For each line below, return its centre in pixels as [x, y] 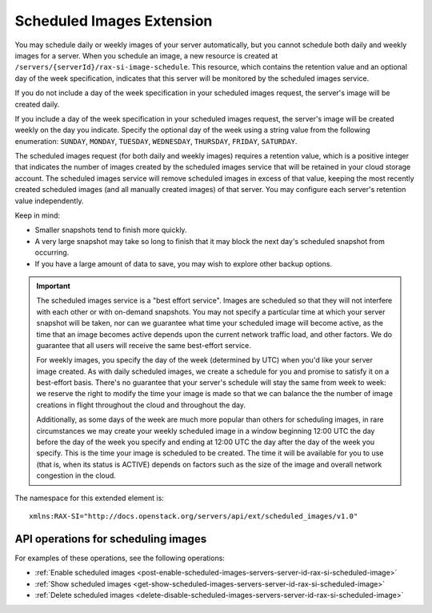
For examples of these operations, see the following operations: [120, 558]
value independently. [49, 201]
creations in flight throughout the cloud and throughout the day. [141, 405]
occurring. [52, 253]
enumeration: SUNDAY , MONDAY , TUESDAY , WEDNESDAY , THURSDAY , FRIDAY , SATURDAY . [156, 141]
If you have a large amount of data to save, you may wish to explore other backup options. [183, 263]
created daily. [37, 104]
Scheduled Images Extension [114, 21]
